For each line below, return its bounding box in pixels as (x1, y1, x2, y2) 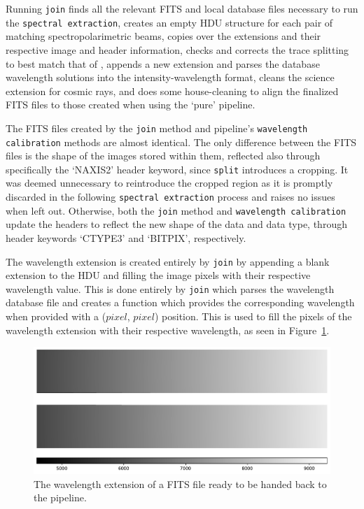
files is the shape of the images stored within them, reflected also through (6, 148, 321, 163)
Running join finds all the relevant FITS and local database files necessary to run (6, 1, 358, 15)
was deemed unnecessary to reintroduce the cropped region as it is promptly (6, 175, 333, 190)
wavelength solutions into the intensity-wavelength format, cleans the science (6, 70, 335, 85)
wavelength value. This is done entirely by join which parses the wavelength (6, 281, 335, 296)
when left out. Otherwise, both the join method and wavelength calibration (6, 203, 346, 217)
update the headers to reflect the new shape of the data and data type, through (6, 217, 347, 231)
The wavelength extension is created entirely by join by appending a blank (6, 254, 330, 268)
